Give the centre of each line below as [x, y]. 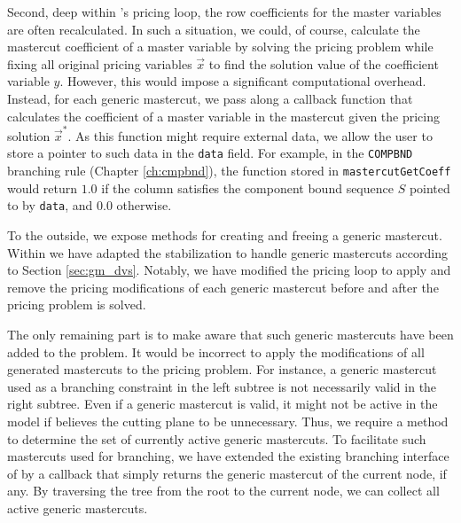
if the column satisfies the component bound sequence [247, 187]
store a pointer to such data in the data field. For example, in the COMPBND [210, 153]
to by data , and [50, 205]
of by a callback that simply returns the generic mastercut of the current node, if [227, 473]
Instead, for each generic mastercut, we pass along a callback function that [210, 98]
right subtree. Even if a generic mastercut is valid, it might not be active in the [223, 404]
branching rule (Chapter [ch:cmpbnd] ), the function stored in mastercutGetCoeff [229, 171]
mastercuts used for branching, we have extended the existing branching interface [228, 456]
